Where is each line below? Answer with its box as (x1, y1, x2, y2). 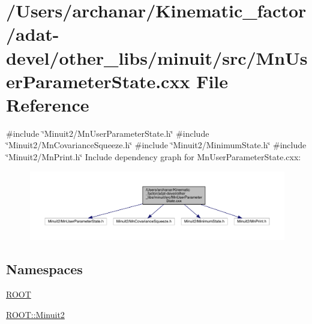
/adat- (6, 22, 59, 46)
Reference (6, 92, 89, 116)
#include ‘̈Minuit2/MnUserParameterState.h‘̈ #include (6, 127, 209, 139)
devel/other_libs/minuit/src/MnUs (6, 45, 308, 70)
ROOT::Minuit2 (6, 308, 65, 320)
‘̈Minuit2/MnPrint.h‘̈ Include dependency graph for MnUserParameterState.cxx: (6, 151, 301, 163)
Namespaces (6, 260, 83, 278)
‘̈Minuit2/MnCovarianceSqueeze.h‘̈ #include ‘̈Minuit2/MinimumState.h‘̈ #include (6, 139, 307, 151)
